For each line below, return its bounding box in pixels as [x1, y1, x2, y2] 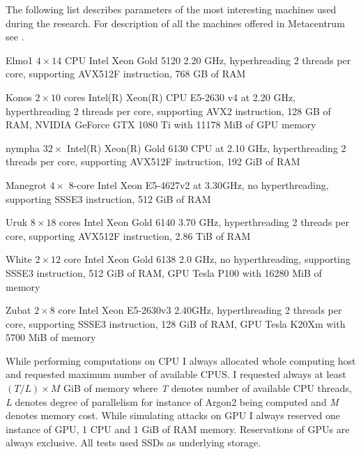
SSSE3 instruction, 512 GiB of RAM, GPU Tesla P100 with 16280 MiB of [6, 265, 322, 280]
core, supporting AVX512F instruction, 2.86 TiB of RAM [6, 228, 251, 243]
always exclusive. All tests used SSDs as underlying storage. [6, 435, 261, 450]
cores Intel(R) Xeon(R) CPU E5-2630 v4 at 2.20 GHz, [63, 89, 295, 104]
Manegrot [6, 177, 47, 192]
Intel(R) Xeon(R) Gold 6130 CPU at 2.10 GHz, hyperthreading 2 [66, 140, 346, 155]
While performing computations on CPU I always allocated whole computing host [6, 353, 356, 368]
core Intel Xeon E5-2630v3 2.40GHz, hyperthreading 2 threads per [58, 303, 342, 317]
